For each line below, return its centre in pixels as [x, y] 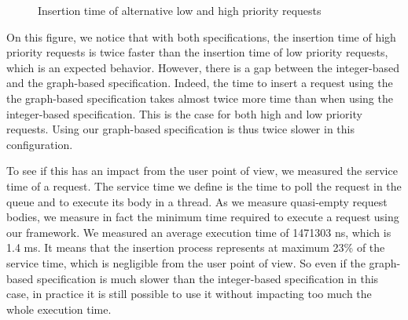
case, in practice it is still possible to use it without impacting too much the [189, 294]
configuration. [40, 144]
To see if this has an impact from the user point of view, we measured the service [202, 171]
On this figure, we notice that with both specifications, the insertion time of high [201, 36]
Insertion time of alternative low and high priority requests [180, 10]
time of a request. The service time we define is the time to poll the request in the [204, 185]
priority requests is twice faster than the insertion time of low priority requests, [197, 52]
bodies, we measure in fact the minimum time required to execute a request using [203, 217]
